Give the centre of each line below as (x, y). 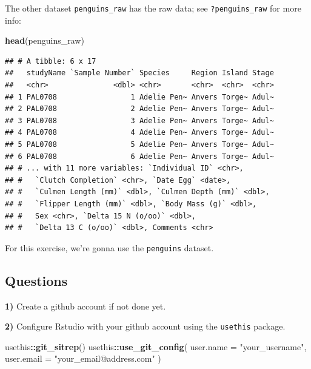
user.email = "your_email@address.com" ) (83, 358)
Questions (36, 280)
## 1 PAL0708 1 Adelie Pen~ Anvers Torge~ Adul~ (139, 97)
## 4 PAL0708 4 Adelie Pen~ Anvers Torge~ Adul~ (139, 133)
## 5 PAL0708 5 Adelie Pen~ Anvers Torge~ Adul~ (139, 144)
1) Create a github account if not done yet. (85, 306)
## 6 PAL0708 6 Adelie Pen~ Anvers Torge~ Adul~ (139, 156)
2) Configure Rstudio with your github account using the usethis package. (145, 326)
